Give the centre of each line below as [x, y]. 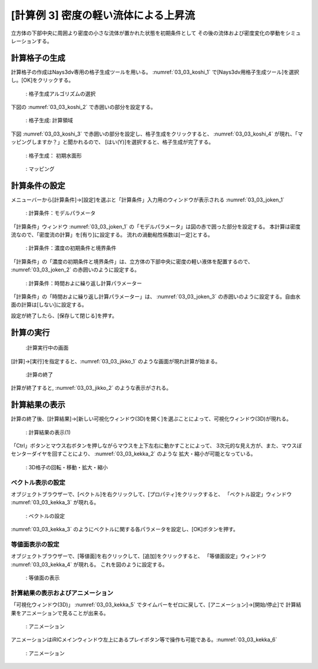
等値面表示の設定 [35, 544]
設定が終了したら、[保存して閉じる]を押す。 [64, 316]
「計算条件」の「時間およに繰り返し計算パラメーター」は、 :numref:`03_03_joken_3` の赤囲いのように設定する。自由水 [156, 297]
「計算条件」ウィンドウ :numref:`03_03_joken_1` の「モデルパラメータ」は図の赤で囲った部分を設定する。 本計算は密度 [156, 226]
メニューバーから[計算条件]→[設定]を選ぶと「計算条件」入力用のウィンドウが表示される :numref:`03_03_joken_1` [148, 200]
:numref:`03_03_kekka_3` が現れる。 [55, 502]
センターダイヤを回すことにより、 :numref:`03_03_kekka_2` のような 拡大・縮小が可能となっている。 [133, 454]
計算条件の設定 [38, 186]
